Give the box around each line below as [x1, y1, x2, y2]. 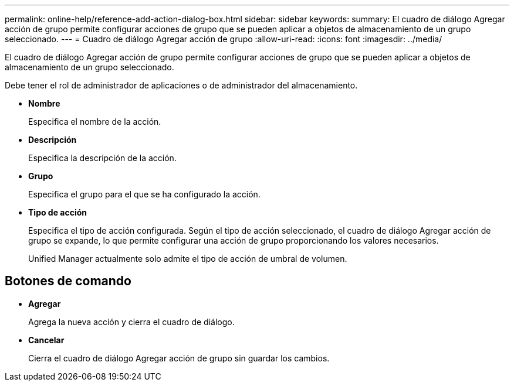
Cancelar [28, 334, 65, 345]
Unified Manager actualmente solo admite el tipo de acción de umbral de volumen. [28, 254, 347, 264]
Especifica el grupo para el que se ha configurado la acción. [28, 189, 261, 199]
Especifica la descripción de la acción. [28, 153, 177, 163]
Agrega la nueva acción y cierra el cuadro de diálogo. [28, 316, 235, 327]
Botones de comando [5, 274, 131, 289]
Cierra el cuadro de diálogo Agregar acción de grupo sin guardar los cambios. [28, 353, 330, 363]
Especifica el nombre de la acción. [28, 117, 161, 127]
